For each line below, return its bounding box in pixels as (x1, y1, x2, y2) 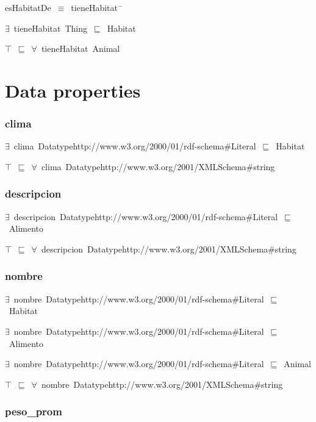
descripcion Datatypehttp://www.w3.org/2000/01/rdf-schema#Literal (13, 210, 278, 223)
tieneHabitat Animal (41, 42, 120, 55)
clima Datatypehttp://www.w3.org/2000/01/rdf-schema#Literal (13, 140, 256, 152)
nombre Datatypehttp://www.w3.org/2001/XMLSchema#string (41, 377, 283, 390)
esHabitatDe (5, 1, 51, 13)
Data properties (5, 77, 141, 102)
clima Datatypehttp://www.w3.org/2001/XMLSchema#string (41, 160, 275, 173)
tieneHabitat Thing (13, 21, 87, 34)
